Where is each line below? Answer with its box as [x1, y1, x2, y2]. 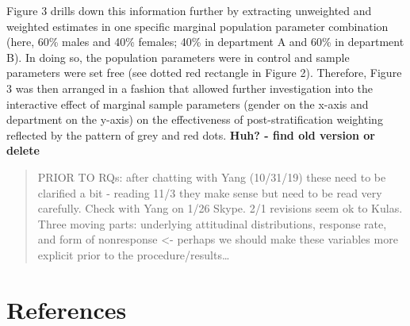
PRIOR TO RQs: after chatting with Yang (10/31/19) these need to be [37, 168, 386, 185]
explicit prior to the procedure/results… [37, 246, 230, 263]
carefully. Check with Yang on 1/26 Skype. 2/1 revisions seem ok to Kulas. [37, 200, 403, 217]
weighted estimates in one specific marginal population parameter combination [6, 17, 389, 34]
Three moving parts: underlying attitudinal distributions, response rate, [37, 215, 387, 232]
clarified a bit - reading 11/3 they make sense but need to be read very [37, 184, 382, 201]
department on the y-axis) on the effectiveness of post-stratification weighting [6, 111, 383, 128]
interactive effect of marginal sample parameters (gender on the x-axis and [6, 95, 369, 112]
